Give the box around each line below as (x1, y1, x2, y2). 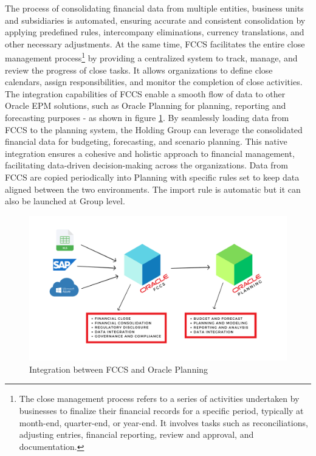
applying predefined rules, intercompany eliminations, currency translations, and (5, 26, 304, 38)
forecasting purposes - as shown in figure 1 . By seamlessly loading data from (5, 111, 289, 123)
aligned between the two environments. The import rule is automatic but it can (5, 182, 301, 195)
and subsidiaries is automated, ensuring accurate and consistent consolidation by (5, 13, 306, 26)
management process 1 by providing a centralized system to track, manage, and (5, 50, 298, 64)
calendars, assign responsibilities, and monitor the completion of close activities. (5, 75, 303, 88)
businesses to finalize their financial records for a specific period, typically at (19, 404, 304, 417)
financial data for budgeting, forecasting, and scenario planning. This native (5, 135, 287, 148)
